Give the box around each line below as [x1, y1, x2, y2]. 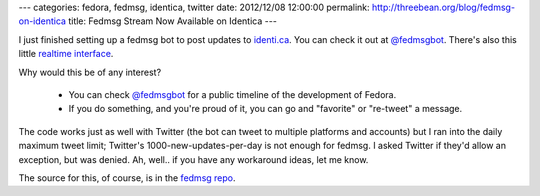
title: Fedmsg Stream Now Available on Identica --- [68, 15, 277, 27]
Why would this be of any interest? [18, 66, 162, 78]
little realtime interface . [18, 48, 114, 60]
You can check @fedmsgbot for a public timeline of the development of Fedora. [68, 88, 397, 100]
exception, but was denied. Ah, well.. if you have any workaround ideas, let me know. [18, 153, 369, 165]
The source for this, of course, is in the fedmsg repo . [18, 171, 236, 184]
